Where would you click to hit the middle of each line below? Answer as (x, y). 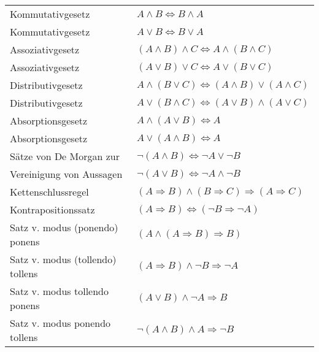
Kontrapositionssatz (52, 209)
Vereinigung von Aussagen (66, 174)
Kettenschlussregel (49, 192)
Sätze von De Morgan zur (65, 156)
